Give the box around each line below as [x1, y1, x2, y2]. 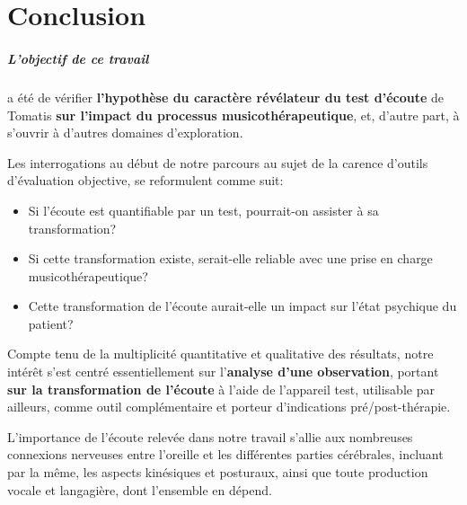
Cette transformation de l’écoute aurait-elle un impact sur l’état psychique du [28, 297, 457, 315]
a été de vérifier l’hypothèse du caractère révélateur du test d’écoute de [7, 87, 444, 106]
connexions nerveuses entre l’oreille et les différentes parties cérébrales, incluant [7, 445, 444, 464]
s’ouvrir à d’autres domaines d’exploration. [7, 123, 243, 142]
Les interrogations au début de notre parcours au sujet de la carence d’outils [7, 153, 428, 172]
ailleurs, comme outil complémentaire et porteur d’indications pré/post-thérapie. [7, 397, 451, 416]
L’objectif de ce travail [7, 49, 149, 67]
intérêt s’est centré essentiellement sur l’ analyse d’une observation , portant [7, 362, 439, 381]
